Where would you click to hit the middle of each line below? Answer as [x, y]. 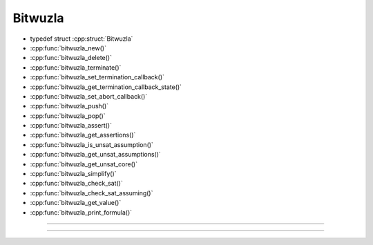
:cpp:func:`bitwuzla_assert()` [71, 126]
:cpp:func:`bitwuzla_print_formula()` [81, 212]
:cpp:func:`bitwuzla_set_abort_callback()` [89, 96]
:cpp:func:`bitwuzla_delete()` [71, 58]
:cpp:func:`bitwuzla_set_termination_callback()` [97, 77]
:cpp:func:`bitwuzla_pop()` [68, 116]
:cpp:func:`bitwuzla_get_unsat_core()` [84, 164]
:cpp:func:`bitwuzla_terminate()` [76, 67]
